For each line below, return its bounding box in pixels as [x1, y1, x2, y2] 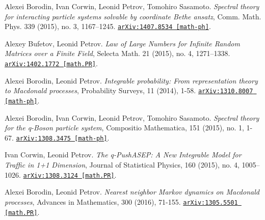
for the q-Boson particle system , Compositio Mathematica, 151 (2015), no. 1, [5, 122, 244, 133]
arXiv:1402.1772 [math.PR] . [5, 58, 98, 69]
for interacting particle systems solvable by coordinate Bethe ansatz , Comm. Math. [5, 11, 261, 21]
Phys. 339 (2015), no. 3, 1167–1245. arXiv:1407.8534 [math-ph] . [5, 21, 211, 32]
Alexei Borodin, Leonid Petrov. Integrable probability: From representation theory [5, 75, 258, 86]
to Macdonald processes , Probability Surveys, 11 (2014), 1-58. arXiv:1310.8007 [5, 85, 253, 96]
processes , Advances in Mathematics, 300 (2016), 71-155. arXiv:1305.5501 [5, 196, 238, 207]
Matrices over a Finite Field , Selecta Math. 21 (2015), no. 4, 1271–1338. [5, 48, 230, 59]
